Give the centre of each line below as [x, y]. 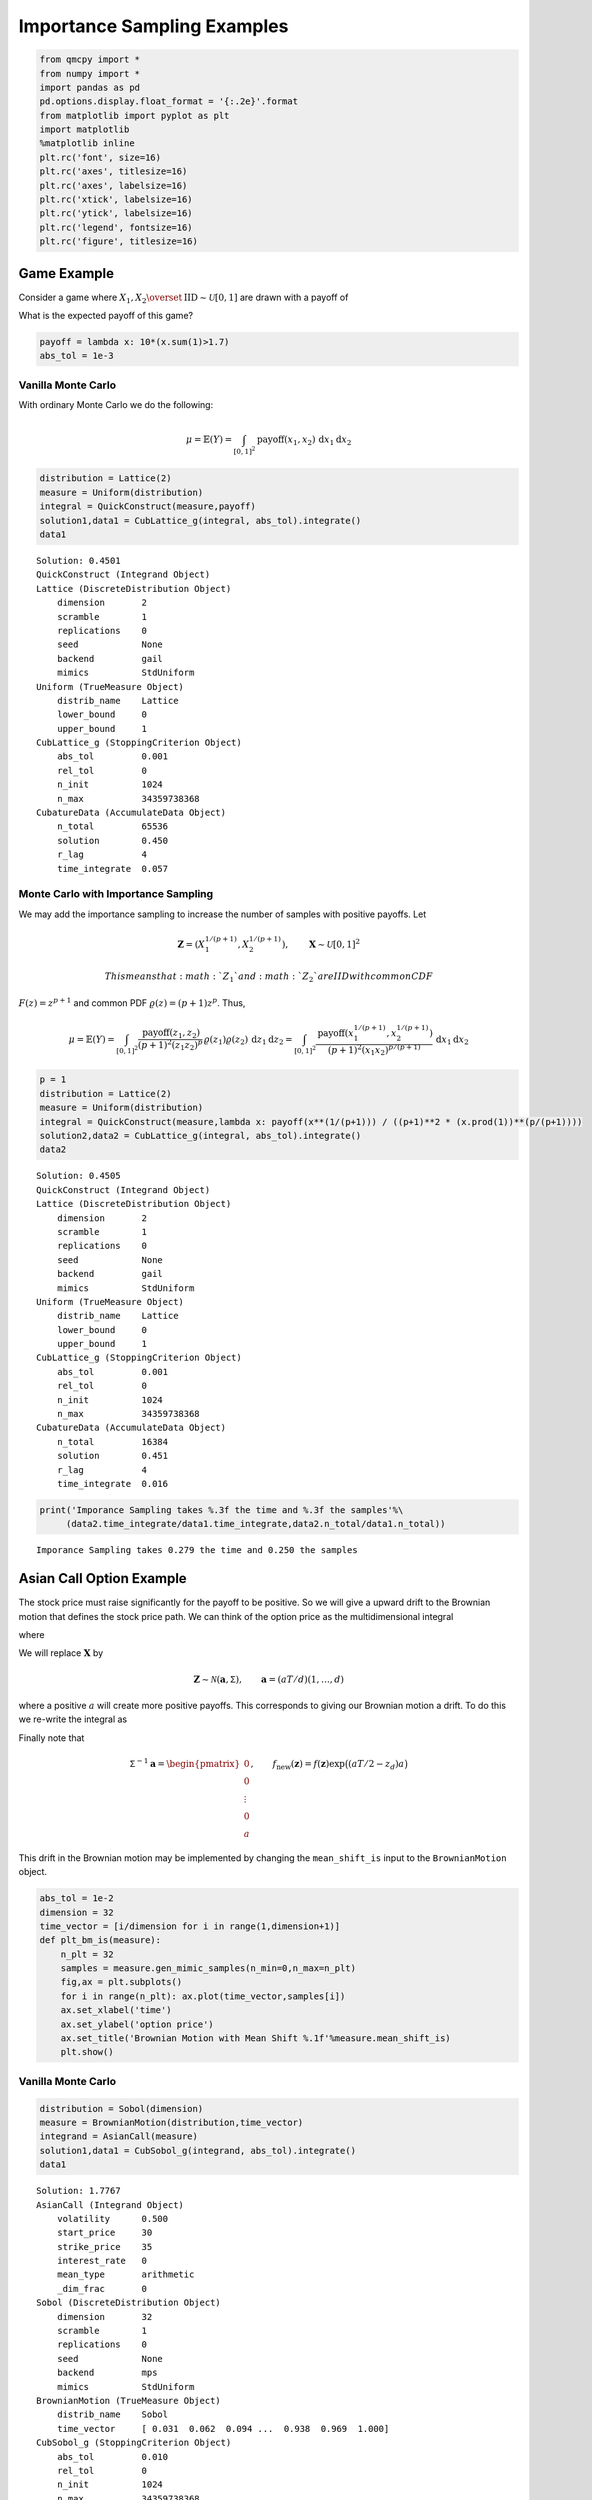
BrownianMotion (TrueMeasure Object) [129, 2400]
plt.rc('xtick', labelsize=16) [116, 199]
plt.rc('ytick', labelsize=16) [116, 213]
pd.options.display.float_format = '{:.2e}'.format [169, 101]
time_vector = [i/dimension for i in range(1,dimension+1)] [190, 1926]
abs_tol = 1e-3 [76, 356]
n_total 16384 [112, 1441]
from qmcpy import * [89, 59]
